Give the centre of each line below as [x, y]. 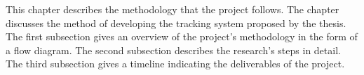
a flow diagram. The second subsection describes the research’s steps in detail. [173, 50]
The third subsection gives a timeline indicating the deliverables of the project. [175, 64]
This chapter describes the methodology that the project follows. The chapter [173, 9]
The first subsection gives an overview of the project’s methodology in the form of [182, 36]
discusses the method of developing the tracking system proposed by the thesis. [176, 23]
